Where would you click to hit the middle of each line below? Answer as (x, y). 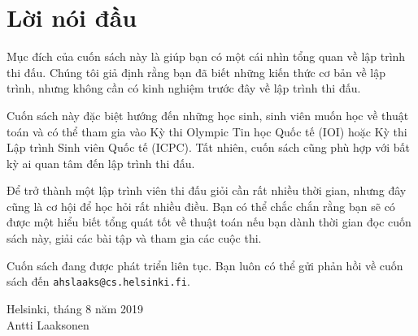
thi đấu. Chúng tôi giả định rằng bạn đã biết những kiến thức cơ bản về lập (196, 72)
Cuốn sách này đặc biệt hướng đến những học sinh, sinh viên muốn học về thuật (208, 115)
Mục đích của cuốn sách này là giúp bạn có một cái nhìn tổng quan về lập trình (206, 56)
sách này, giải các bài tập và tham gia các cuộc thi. (134, 238)
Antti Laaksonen (48, 324)
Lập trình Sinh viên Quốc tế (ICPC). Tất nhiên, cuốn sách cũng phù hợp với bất (209, 147)
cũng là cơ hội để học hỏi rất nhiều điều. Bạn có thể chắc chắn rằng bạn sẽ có (201, 206)
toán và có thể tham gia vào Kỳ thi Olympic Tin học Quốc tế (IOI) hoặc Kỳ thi (207, 131)
